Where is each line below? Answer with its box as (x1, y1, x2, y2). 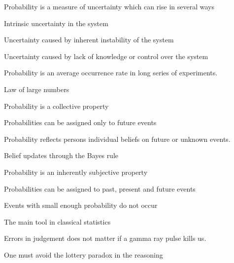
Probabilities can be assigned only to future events (4, 117, 157, 128)
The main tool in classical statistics (4, 216, 111, 227)
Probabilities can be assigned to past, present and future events (4, 183, 196, 194)
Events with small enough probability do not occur (4, 200, 158, 210)
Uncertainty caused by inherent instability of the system (4, 34, 174, 45)
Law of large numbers (4, 84, 69, 94)
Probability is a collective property (4, 100, 109, 111)
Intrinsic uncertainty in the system (4, 18, 108, 28)
